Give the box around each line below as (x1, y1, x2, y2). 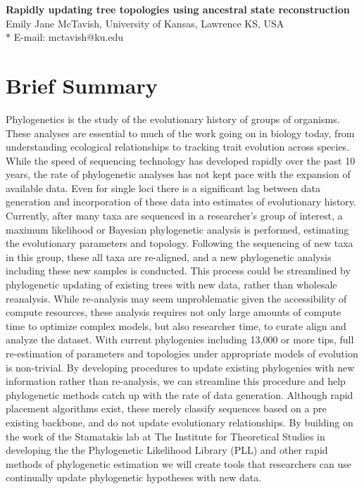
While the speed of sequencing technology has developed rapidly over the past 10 (6, 153, 356, 167)
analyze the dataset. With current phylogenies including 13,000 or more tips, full (6, 332, 354, 347)
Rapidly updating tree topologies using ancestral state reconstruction (6, 2, 350, 16)
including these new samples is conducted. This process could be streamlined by (6, 263, 351, 278)
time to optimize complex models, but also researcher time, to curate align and (6, 318, 346, 333)
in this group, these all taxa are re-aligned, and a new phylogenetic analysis (6, 249, 332, 264)
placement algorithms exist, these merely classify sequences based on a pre (6, 401, 327, 416)
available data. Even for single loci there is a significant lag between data (6, 180, 320, 195)
